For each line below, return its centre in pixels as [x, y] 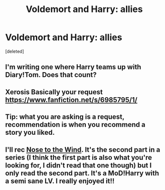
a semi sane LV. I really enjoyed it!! [60, 181]
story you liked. [30, 133]
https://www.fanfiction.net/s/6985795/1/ [71, 100]
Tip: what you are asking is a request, [65, 117]
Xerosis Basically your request [54, 92]
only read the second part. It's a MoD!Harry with [82, 173]
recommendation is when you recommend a [75, 125]
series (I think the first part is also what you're [78, 157]
